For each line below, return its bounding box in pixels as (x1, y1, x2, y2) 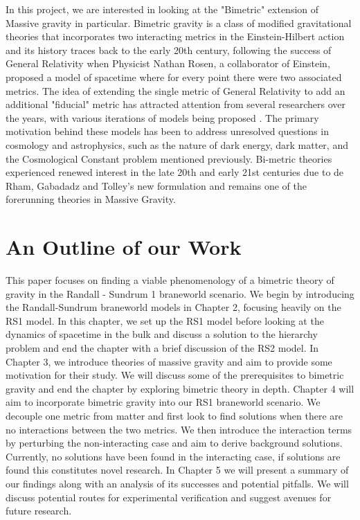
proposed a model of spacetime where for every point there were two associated (6, 69, 342, 84)
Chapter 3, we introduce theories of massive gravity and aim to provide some (6, 354, 332, 368)
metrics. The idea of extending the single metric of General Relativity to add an (6, 83, 345, 98)
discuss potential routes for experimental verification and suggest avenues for (6, 490, 332, 504)
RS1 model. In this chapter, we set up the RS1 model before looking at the (6, 313, 324, 328)
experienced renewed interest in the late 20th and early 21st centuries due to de (6, 165, 344, 179)
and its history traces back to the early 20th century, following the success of (6, 42, 332, 57)
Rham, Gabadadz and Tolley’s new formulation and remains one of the (6, 178, 307, 192)
